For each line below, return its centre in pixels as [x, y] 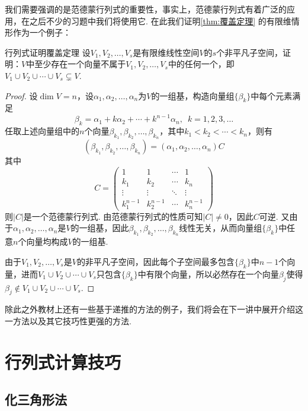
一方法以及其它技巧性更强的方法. [68, 321]
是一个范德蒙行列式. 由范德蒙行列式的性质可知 [113, 216]
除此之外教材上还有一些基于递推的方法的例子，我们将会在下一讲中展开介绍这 [154, 309]
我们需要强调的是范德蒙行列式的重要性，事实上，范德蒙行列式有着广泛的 [146, 9]
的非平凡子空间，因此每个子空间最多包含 [155, 262]
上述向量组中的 [50, 131]
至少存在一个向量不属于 [80, 64]
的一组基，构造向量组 [193, 95]
